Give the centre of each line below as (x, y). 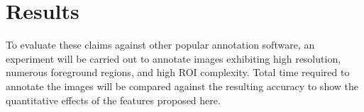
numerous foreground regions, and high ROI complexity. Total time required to (178, 72)
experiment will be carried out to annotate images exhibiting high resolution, (173, 58)
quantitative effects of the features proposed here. (113, 100)
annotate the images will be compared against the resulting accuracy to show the (182, 86)
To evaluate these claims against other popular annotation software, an (160, 45)
